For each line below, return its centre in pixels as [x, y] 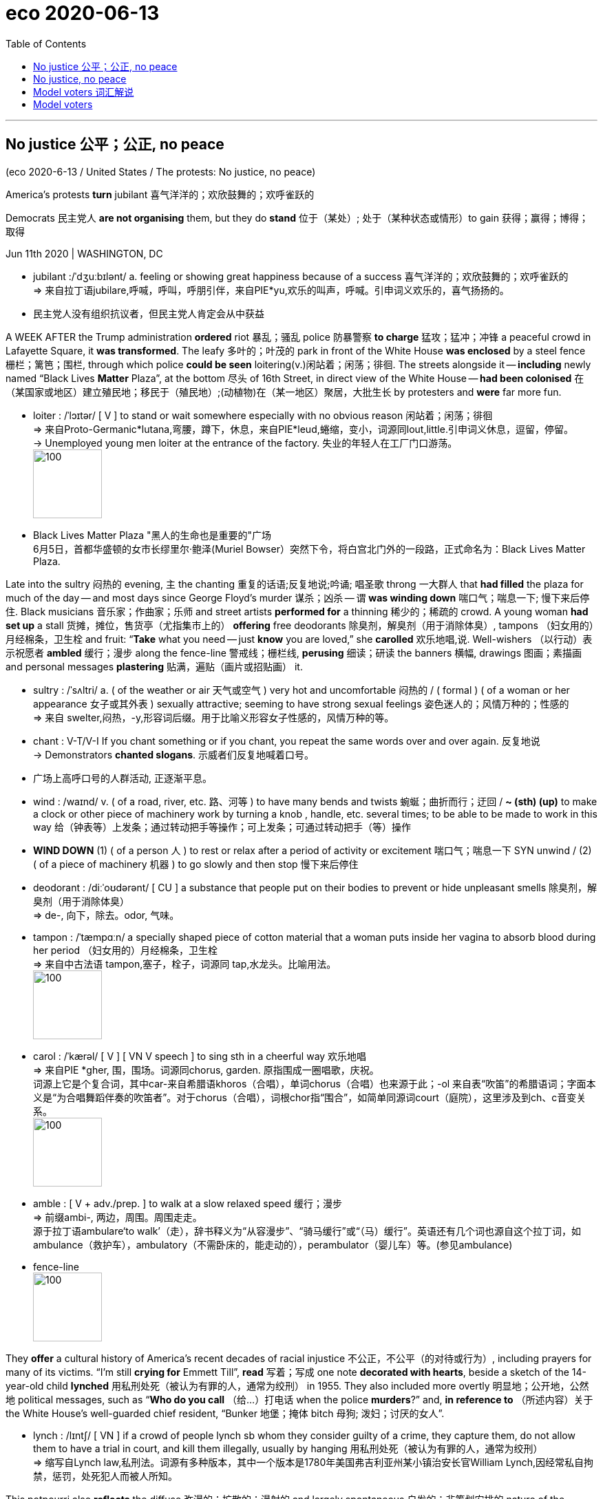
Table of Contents [46, 43]
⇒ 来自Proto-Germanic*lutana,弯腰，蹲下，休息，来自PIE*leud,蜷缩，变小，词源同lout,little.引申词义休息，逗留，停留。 [303, 429]
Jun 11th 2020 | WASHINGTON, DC [84, 253]
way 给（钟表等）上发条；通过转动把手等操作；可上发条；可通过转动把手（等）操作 [222, 827]
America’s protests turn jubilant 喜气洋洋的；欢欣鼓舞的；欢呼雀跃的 [160, 194]
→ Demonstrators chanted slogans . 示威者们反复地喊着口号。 [174, 754]
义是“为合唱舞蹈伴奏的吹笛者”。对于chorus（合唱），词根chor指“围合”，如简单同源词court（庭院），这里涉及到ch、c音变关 [310, 1097]
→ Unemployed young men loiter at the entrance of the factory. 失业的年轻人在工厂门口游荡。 [245, 443]
